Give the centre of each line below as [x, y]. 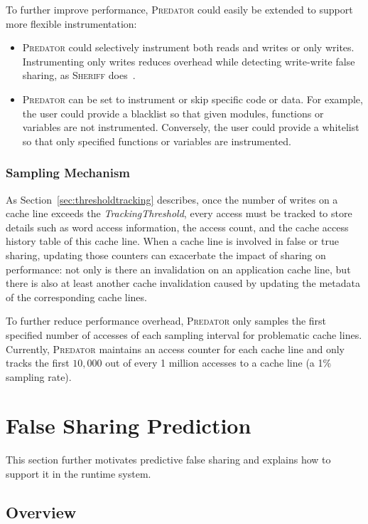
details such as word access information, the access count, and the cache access [177, 227]
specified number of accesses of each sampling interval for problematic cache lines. [184, 334]
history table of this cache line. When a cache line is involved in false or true [173, 241]
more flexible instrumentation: [71, 23]
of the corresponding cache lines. [76, 297]
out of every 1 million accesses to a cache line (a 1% [218, 363]
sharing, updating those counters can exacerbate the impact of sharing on [166, 255]
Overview [41, 512]
